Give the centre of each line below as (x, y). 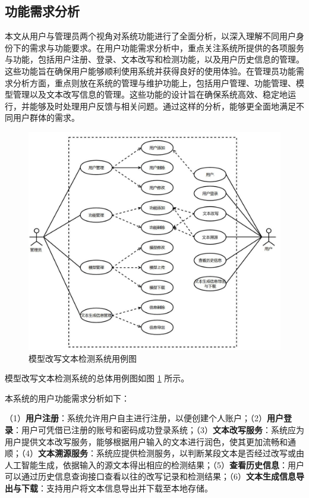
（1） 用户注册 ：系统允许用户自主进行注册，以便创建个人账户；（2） (136, 418)
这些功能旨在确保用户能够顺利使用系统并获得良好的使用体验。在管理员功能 (150, 71)
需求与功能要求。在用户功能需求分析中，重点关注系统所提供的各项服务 (167, 47)
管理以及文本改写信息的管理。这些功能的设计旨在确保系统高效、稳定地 (150, 94)
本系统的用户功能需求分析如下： (67, 398)
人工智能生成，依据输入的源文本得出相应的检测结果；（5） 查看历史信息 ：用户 (154, 464)
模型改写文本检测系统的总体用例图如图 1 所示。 (97, 378)
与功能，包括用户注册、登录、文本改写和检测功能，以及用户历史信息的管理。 (154, 59)
